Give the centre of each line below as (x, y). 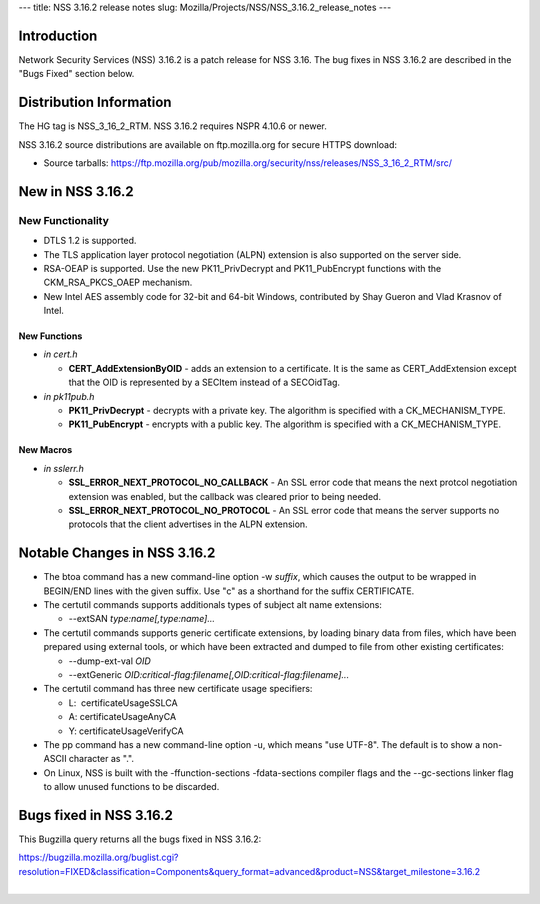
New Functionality (64, 220)
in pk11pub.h (69, 396)
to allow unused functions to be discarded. (131, 787)
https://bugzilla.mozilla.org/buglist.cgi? (98, 857)
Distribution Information (95, 102)
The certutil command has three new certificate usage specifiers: (178, 689)
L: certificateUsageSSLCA (123, 702)
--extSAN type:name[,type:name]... (141, 619)
